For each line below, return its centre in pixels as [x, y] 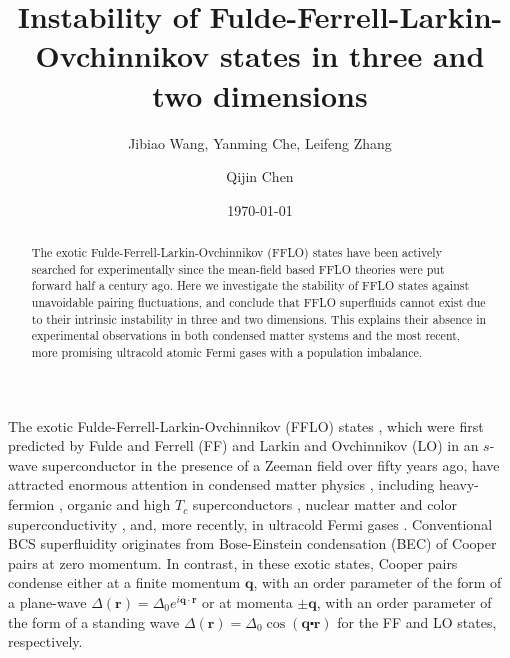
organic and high [119, 504]
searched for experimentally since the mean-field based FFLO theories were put [238, 268]
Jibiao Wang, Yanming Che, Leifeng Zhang [260, 142]
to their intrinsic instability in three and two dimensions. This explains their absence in [259, 318]
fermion [31, 504]
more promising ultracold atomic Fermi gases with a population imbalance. [227, 352]
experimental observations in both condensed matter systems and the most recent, [246, 335]
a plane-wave [47, 602]
